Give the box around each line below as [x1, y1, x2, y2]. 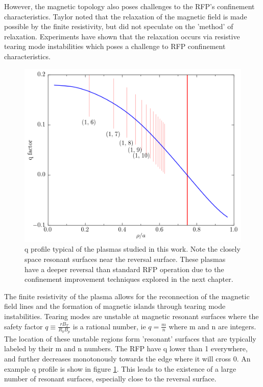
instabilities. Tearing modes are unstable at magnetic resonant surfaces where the [4, 310, 259, 321]
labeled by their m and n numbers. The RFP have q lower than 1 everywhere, [4, 343, 248, 354]
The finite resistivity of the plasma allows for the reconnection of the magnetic [4, 291, 250, 301]
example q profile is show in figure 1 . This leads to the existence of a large [4, 363, 236, 374]
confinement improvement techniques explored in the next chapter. [25, 274, 233, 284]
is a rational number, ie [73, 321, 146, 331]
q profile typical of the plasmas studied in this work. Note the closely [25, 244, 241, 254]
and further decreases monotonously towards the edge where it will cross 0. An [4, 353, 251, 364]
